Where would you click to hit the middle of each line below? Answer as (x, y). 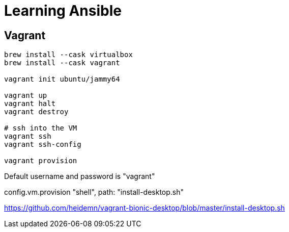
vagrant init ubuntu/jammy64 (62, 79)
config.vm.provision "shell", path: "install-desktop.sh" (94, 192)
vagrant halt (30, 104)
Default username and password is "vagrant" (80, 176)
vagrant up (26, 96)
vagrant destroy (36, 112)
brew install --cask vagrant (62, 63)
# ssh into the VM (41, 128)
